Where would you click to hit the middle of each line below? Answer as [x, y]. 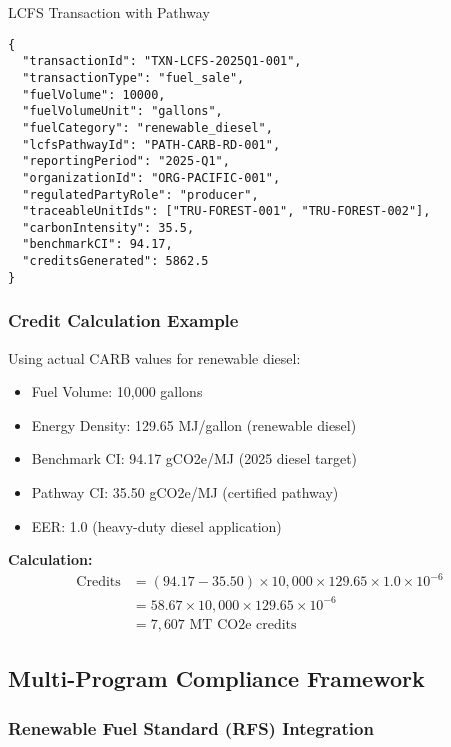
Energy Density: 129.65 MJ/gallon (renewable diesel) [194, 424]
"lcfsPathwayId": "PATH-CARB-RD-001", [151, 144]
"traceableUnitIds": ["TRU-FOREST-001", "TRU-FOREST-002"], [226, 211]
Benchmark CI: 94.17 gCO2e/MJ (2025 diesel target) [194, 458]
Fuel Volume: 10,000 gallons [117, 391]
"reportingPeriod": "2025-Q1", [126, 161]
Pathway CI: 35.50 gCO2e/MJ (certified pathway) [185, 492]
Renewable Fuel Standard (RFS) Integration [191, 727]
